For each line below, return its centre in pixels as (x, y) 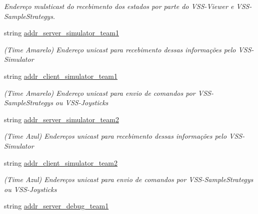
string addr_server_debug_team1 (56, 206)
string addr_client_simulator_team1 (61, 76)
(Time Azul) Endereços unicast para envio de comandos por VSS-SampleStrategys (129, 179)
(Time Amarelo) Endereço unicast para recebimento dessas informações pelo (120, 49)
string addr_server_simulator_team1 (61, 33)
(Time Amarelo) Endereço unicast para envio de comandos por (100, 93)
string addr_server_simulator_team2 (61, 119)
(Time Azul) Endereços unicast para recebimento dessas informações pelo (115, 136)
